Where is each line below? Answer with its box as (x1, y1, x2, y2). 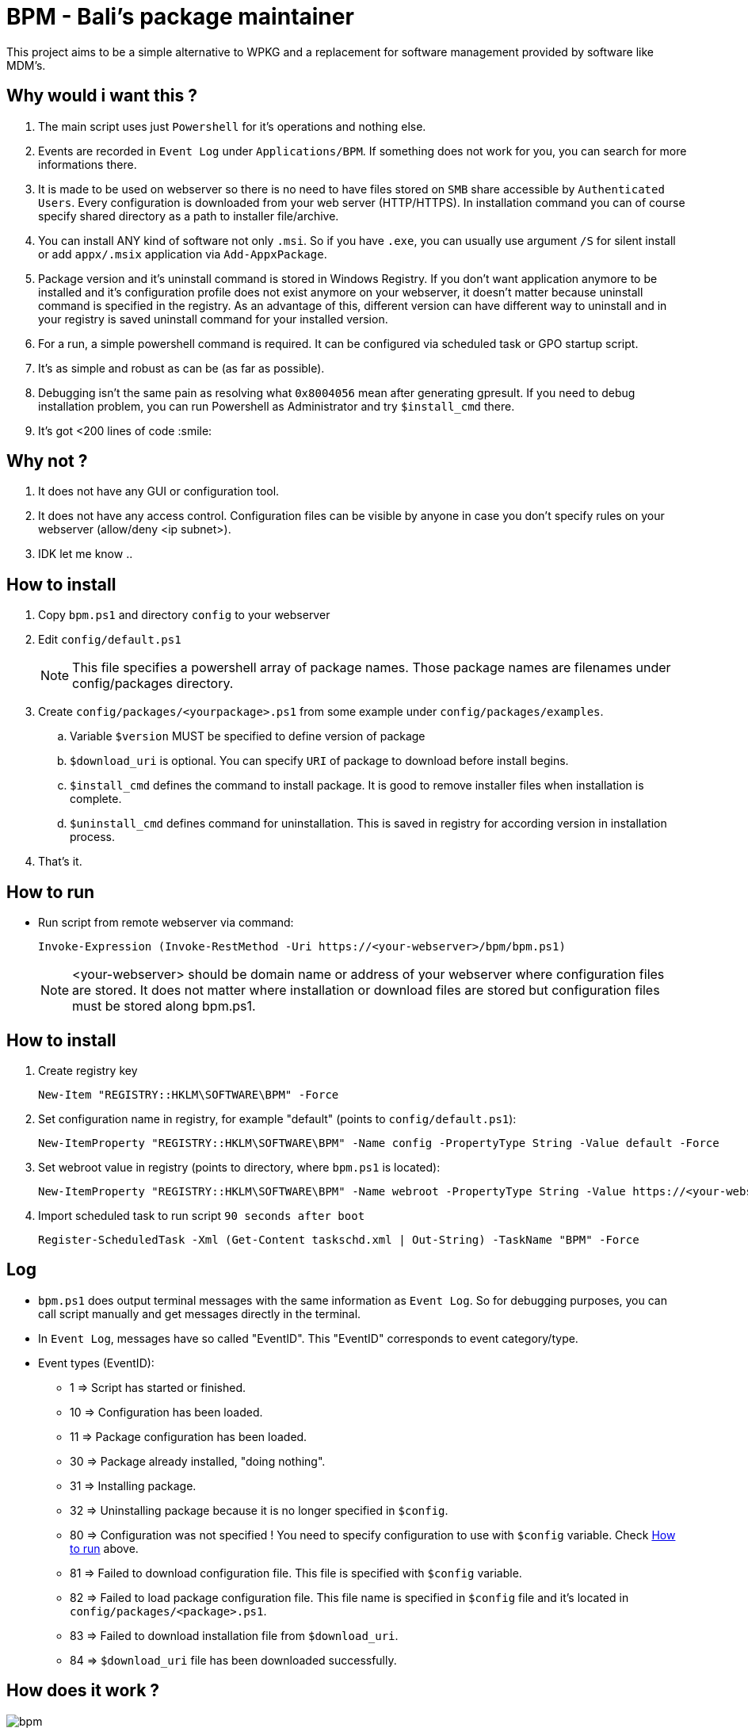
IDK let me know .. (38, 547, 133, 561)
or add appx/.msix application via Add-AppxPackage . (38, 247, 327, 261)
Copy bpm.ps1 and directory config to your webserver (38, 608, 330, 622)
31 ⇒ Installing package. (70, 1478, 197, 1493)
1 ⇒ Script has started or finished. (70, 1380, 246, 1394)
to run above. (70, 1541, 139, 1555)
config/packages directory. (72, 675, 234, 692)
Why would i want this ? (6, 86, 197, 106)
